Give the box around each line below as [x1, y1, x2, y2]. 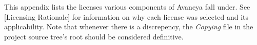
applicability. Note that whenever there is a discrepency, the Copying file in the [4, 21, 253, 32]
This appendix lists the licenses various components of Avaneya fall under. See [4, 2, 250, 12]
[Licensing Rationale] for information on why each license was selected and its [4, 11, 249, 22]
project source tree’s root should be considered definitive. [4, 31, 184, 41]
